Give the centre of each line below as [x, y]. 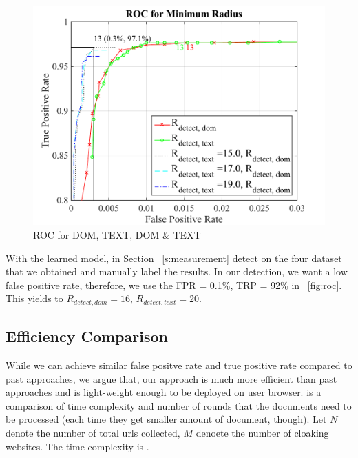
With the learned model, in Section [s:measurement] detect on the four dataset [174, 258]
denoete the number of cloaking [262, 433]
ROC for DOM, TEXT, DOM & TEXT [117, 235]
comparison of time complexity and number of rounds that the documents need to [179, 405]
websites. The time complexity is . [77, 446]
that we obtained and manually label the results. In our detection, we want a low [177, 271]
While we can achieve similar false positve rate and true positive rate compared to [179, 365]
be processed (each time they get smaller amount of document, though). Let [166, 419]
